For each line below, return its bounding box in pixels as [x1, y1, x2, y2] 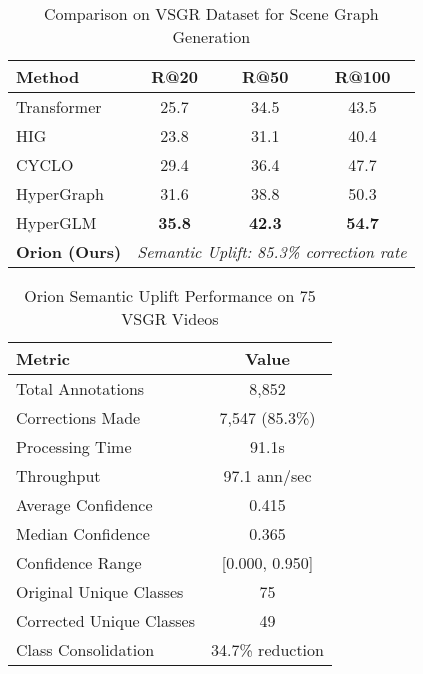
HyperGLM [16, 211, 97, 234]
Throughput [16, 464, 101, 487]
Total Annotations [16, 377, 145, 400]
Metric [16, 347, 70, 370]
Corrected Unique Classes [16, 609, 195, 632]
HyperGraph [16, 182, 104, 205]
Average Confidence [16, 493, 153, 516]
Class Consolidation [16, 638, 155, 661]
